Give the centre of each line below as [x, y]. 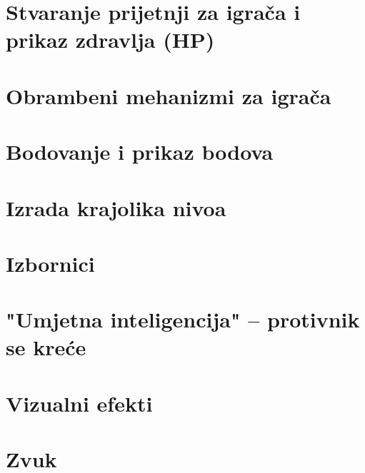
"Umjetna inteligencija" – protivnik [183, 319]
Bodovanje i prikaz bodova [140, 152]
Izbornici [50, 263]
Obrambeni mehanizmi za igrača [169, 95]
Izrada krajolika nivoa [116, 207]
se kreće [46, 347]
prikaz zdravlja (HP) [110, 40]
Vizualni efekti [79, 403]
